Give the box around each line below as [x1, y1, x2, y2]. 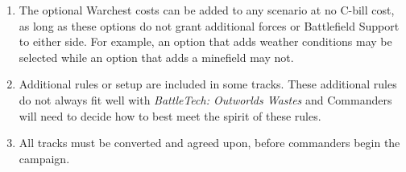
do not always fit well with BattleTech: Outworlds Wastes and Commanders [19, 91, 392, 108]
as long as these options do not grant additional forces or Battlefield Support [19, 17, 400, 34]
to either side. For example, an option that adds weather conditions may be [19, 33, 392, 50]
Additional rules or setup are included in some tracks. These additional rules [19, 76, 397, 92]
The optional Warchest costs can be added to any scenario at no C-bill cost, [19, 2, 395, 18]
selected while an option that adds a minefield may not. [19, 48, 294, 65]
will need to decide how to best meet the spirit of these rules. [19, 107, 321, 124]
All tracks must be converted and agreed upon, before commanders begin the [19, 134, 400, 151]
